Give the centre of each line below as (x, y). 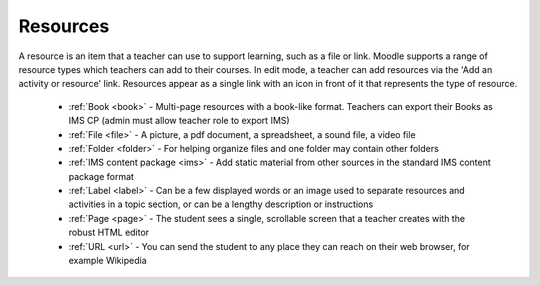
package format (101, 176)
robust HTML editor (109, 232)
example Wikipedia (107, 261)
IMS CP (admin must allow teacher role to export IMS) (179, 121)
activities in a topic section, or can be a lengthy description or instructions (221, 204)
